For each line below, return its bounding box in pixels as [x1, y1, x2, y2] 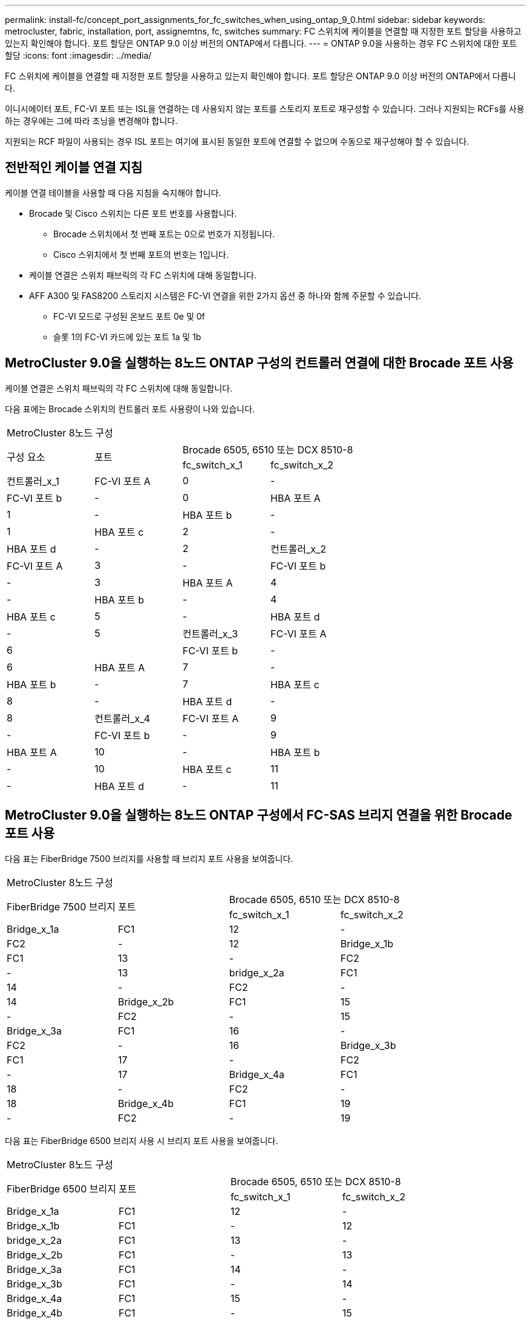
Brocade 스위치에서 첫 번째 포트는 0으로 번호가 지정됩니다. [53, 228, 275, 239]
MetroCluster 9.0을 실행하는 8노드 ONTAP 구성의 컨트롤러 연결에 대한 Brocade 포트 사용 [5, 355, 514, 371]
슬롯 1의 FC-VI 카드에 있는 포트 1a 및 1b [53, 331, 201, 342]
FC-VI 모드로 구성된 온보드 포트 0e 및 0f [53, 311, 205, 321]
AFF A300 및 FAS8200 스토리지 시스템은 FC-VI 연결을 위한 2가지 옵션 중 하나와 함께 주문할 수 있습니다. [29, 290, 422, 301]
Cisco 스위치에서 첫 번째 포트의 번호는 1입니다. [53, 249, 229, 260]
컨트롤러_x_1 [7, 475, 59, 487]
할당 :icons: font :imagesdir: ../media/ [5, 50, 152, 61]
